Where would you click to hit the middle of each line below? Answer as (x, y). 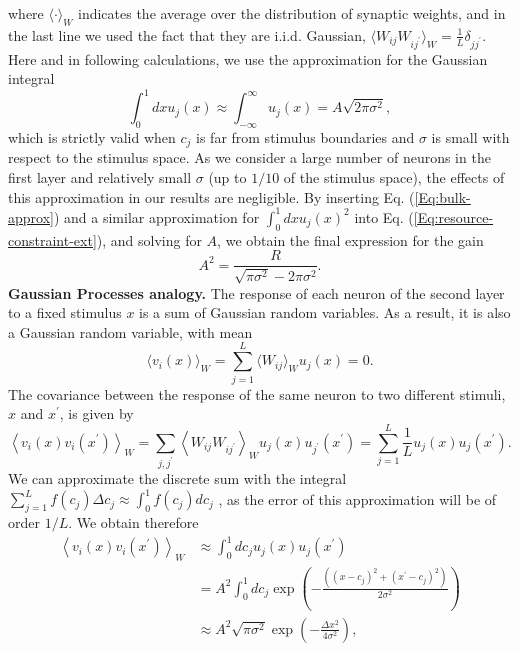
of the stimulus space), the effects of (394, 177)
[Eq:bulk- (442, 196)
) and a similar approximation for (156, 216)
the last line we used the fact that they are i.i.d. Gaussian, (187, 34)
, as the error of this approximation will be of (357, 498)
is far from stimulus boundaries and (305, 137)
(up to (227, 177)
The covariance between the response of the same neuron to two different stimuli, (257, 393)
